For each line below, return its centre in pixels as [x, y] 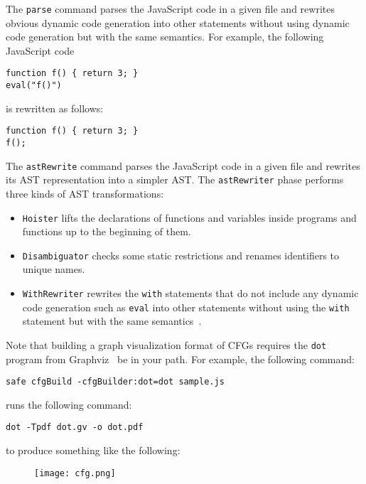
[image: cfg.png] [75, 473]
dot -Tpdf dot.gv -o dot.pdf [75, 427]
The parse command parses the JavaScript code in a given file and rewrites [170, 9]
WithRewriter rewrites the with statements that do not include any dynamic [190, 293]
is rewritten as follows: [55, 108]
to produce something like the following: [93, 450]
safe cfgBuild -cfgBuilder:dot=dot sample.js [115, 382]
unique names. [54, 269]
